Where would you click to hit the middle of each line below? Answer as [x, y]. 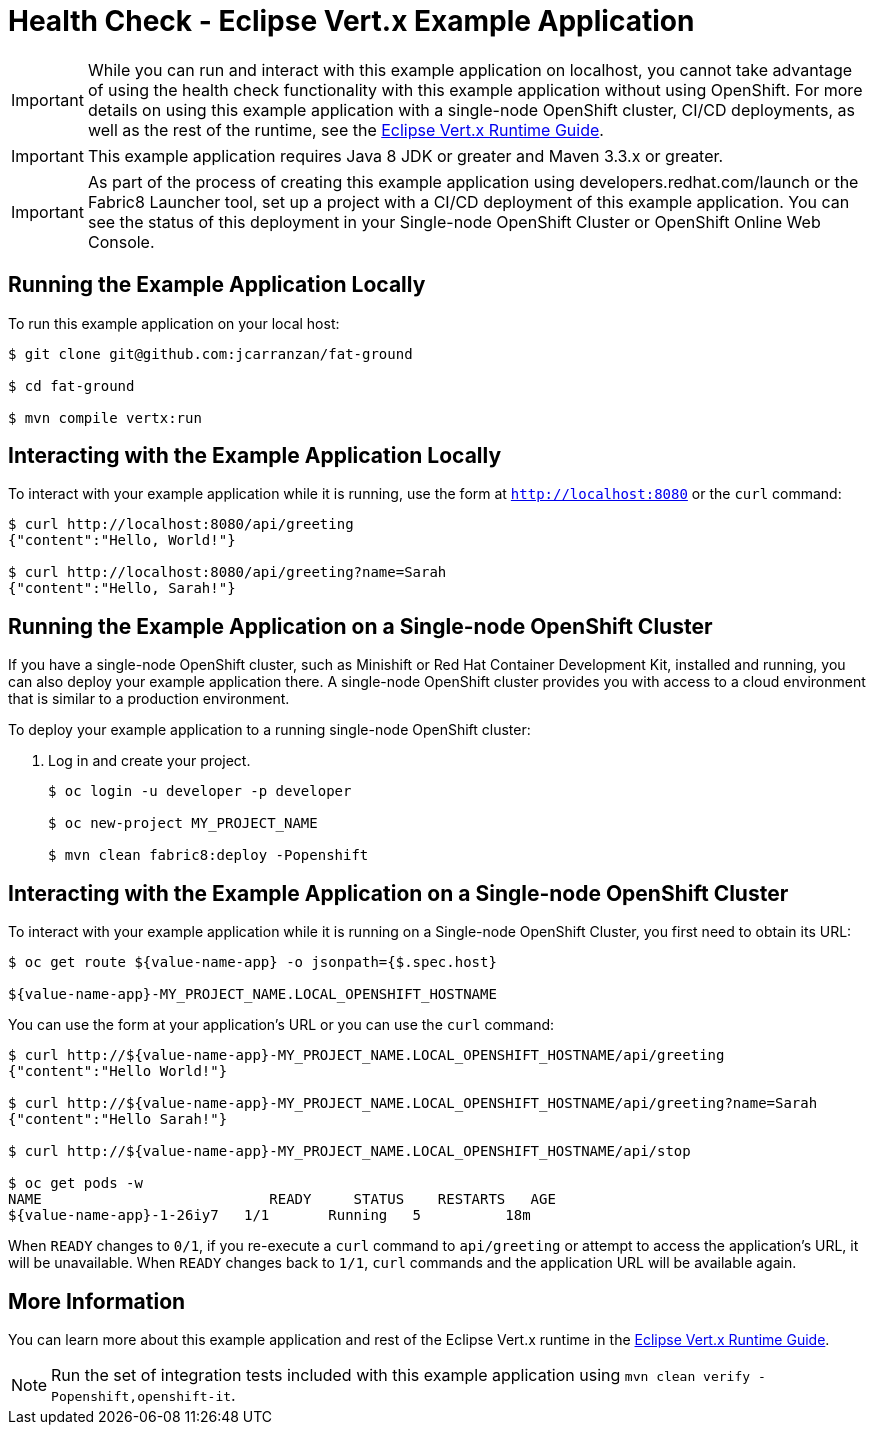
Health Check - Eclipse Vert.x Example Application [351, 21]
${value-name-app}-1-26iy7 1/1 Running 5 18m [269, 1215]
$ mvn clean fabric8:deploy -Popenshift [208, 855]
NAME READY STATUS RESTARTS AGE [282, 1199]
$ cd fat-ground [71, 385]
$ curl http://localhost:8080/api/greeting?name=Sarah [227, 572]
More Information [97, 1301]
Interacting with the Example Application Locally [255, 456]
